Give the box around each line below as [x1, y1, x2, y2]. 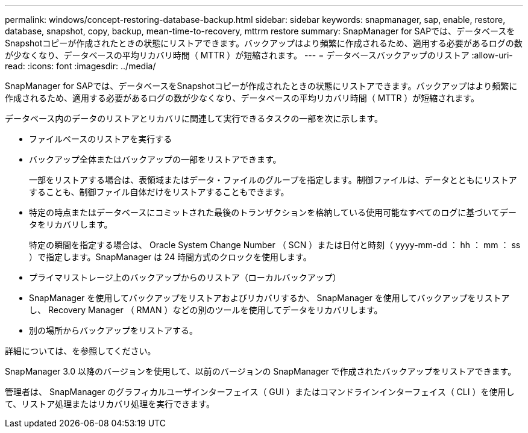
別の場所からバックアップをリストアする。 [29, 325, 198, 335]
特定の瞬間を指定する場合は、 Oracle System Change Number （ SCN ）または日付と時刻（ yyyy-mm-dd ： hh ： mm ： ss [29, 240, 521, 250]
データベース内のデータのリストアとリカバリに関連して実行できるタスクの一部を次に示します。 [5, 113, 383, 123]
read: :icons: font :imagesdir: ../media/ [5, 61, 156, 71]
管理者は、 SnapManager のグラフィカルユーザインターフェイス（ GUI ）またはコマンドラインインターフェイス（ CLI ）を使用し [5, 387, 515, 397]
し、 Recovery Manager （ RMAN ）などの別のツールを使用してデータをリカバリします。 [29, 305, 383, 315]
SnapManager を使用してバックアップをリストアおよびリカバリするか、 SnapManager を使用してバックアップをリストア [29, 293, 510, 303]
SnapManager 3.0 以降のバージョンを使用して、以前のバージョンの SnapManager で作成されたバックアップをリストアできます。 [5, 366, 517, 376]
